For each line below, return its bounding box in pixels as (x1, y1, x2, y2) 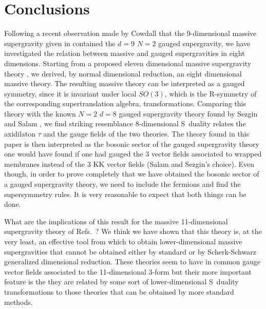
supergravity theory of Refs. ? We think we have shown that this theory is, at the (4, 226, 262, 237)
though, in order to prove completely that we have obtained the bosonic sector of (4, 168, 259, 179)
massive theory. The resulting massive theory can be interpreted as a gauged (4, 78, 245, 89)
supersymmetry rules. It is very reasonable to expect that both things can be (4, 188, 246, 199)
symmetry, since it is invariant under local (4, 88, 137, 99)
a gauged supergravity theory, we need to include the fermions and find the (4, 179, 241, 189)
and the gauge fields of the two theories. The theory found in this (43, 128, 250, 139)
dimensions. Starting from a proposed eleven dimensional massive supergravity (4, 57, 252, 68)
